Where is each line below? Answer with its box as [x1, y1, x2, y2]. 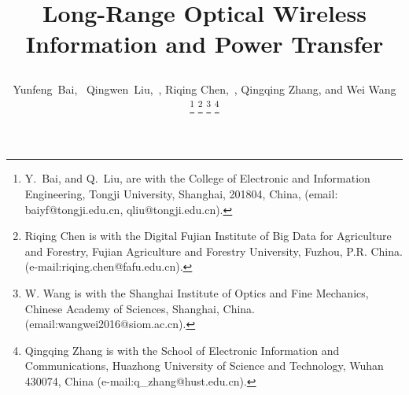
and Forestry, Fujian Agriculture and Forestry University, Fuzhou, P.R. [24, 242, 367, 259]
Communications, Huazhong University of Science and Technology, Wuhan [24, 357, 384, 374]
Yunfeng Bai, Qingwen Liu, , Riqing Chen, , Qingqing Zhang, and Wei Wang [13, 80, 396, 97]
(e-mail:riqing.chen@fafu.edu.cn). [24, 258, 183, 275]
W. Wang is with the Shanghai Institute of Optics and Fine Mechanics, [24, 284, 369, 301]
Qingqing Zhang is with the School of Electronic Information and [24, 341, 340, 358]
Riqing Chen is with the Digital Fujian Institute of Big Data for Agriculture [24, 227, 392, 244]
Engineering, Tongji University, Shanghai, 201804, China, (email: [24, 186, 338, 201]
